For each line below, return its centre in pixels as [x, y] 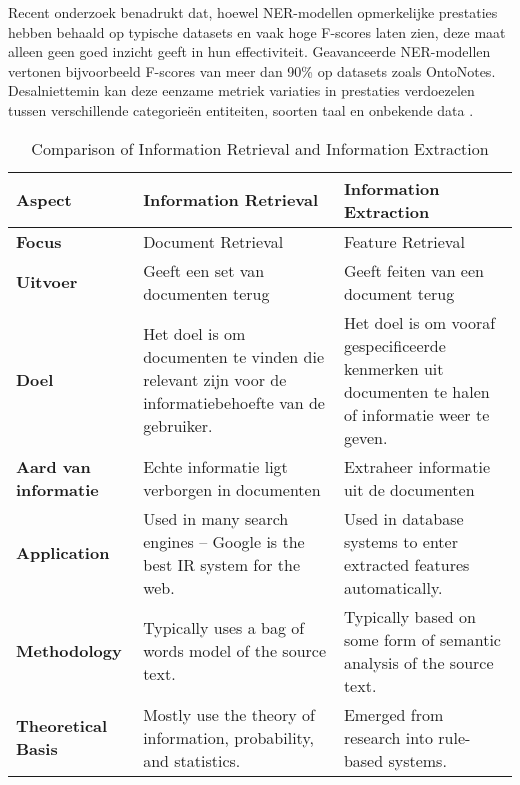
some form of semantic [422, 639]
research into [388, 737]
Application [63, 553]
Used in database [403, 518]
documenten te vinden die [234, 357]
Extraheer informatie [417, 466]
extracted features [406, 564]
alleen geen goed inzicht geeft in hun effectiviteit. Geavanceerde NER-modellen [249, 51]
